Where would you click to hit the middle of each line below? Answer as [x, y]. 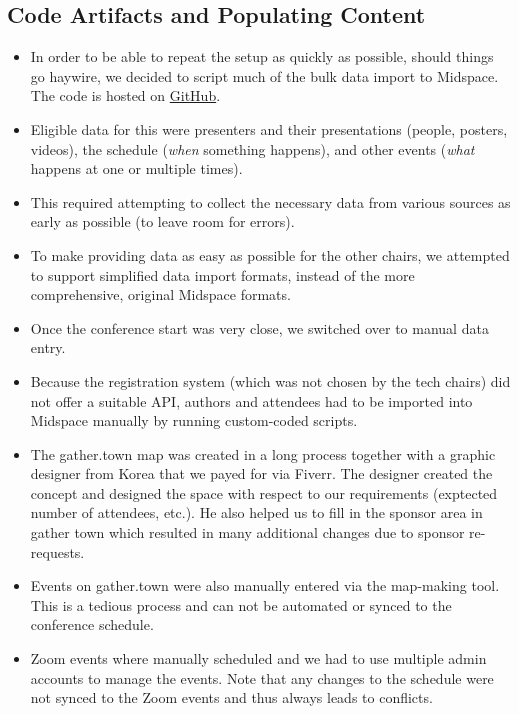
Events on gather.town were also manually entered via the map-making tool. [265, 585]
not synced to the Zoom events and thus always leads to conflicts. [231, 697]
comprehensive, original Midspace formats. [160, 294]
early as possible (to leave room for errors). [162, 221]
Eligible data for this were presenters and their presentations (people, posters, [269, 128]
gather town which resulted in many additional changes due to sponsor [247, 532]
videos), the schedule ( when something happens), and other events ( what [252, 148]
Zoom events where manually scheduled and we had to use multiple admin [258, 658]
